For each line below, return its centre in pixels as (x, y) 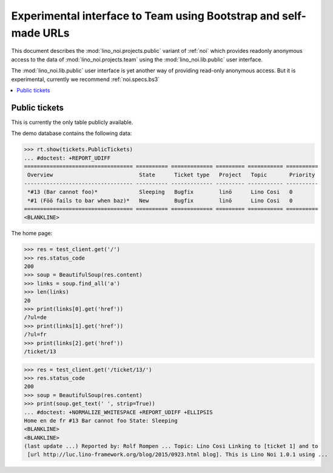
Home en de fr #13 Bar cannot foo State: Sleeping (101, 420)
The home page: (32, 233)
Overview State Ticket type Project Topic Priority (171, 175)
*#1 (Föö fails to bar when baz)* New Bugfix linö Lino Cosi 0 (160, 200)
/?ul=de (35, 317)
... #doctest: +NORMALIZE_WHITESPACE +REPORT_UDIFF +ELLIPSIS (118, 412)
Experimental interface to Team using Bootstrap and (146, 16)
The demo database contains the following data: (72, 133)
